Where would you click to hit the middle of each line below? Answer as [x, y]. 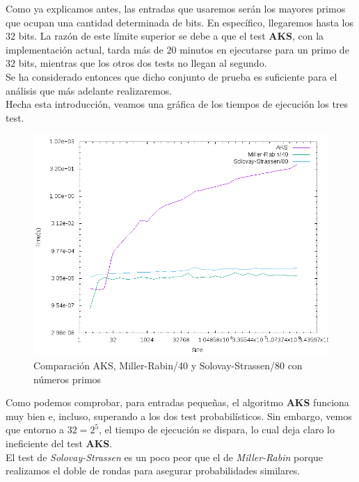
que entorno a [35, 429]
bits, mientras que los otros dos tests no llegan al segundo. [143, 63]
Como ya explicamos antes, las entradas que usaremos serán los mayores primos [176, 8]
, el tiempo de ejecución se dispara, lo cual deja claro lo [217, 429]
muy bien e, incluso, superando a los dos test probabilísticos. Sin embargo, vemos [179, 416]
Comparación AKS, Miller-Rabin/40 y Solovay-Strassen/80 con [168, 365]
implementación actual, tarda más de [85, 49]
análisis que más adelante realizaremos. [89, 90]
